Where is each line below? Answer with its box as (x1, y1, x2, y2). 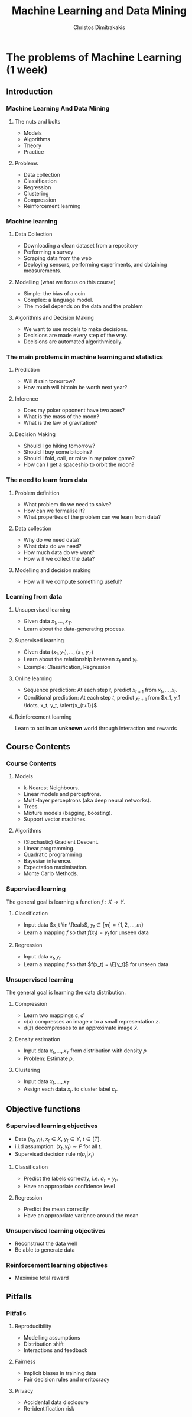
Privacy (14, 1387, 34, 1395)
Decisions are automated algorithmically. (23, 338, 123, 345)
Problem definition (14, 489, 60, 496)
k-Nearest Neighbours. (23, 784, 80, 791)
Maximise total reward (14, 1275, 69, 1282)
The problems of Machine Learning (6, 50, 182, 64)
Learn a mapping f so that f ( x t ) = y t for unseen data (23, 929, 149, 937)
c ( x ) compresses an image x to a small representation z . (23, 1018, 161, 1025)
